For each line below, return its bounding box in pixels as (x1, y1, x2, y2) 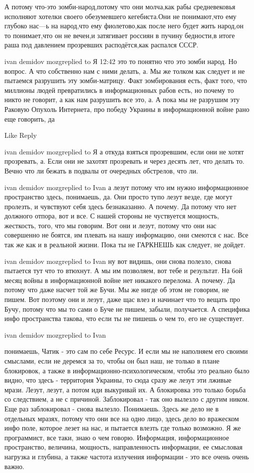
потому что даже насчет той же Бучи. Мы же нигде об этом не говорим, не (4, 284, 229, 295)
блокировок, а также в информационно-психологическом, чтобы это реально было (4, 365, 250, 375)
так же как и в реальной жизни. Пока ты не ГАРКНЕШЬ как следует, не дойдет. (4, 239, 246, 250)
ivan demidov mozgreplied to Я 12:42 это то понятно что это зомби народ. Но (4, 56, 237, 66)
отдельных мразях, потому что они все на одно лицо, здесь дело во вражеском (4, 413, 239, 423)
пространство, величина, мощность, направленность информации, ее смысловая (4, 442, 243, 452)
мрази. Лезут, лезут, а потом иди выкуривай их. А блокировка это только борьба (4, 384, 246, 394)
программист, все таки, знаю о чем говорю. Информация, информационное (4, 432, 229, 442)
